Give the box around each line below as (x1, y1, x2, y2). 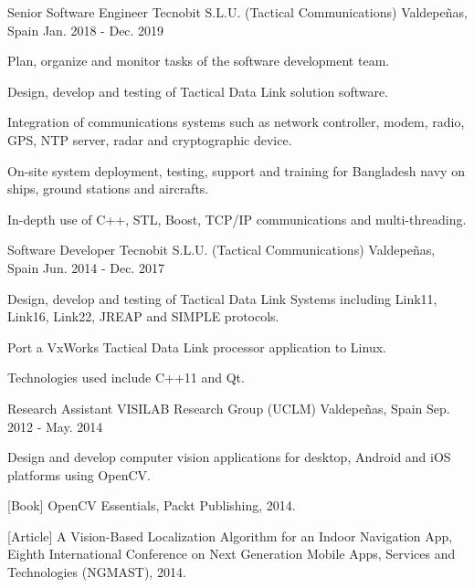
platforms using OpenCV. (7, 465, 151, 484)
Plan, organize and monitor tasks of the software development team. (7, 51, 390, 70)
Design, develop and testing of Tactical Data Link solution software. (7, 81, 389, 100)
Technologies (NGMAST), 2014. (7, 562, 186, 582)
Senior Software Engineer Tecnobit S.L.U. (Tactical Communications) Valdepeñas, (7, 3, 468, 21)
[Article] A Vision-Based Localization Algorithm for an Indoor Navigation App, (7, 526, 453, 545)
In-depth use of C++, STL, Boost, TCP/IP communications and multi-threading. (7, 209, 467, 228)
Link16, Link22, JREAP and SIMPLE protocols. (7, 307, 279, 326)
